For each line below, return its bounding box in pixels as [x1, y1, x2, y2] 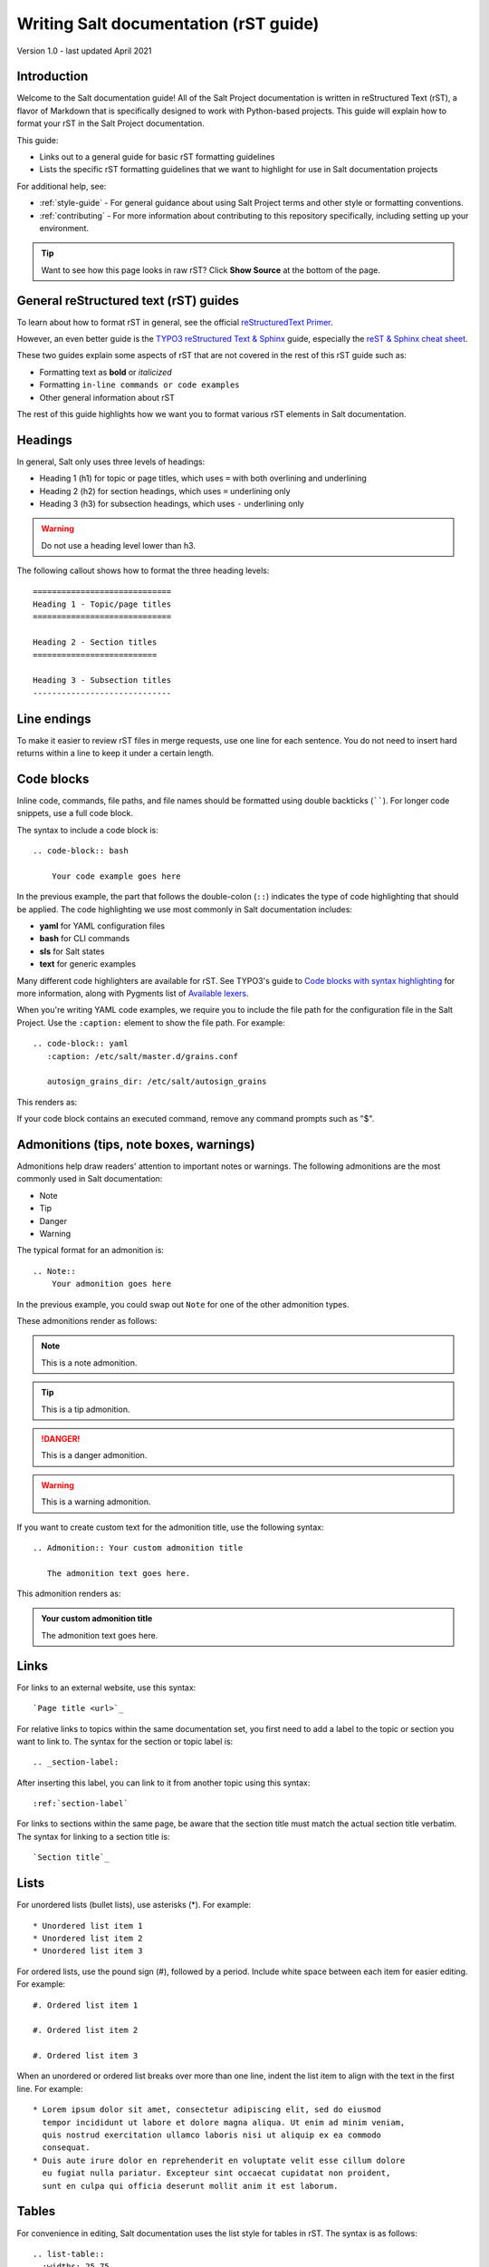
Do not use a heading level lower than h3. [41, 540, 197, 550]
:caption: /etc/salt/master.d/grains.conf [46, 1051, 239, 1061]
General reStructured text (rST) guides [16, 293, 240, 308]
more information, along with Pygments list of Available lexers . [16, 988, 249, 999]
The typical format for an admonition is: [16, 1245, 165, 1256]
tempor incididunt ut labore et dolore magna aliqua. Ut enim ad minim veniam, [42, 2117, 406, 2127]
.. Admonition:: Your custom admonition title [33, 1542, 244, 1552]
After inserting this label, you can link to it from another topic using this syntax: [16, 1777, 311, 1788]
